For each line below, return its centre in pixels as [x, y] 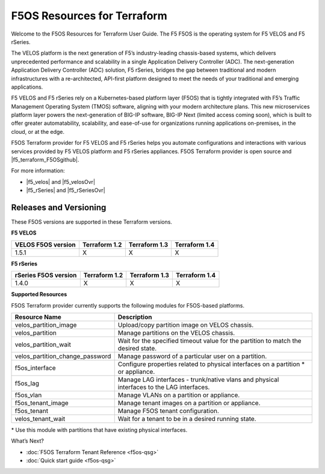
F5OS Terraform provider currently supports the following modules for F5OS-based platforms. [128, 305]
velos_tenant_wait [40, 419]
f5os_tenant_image [42, 403]
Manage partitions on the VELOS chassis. [176, 333]
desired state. [137, 349]
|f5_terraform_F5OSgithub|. [45, 160]
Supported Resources [39, 294]
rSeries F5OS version [46, 276]
